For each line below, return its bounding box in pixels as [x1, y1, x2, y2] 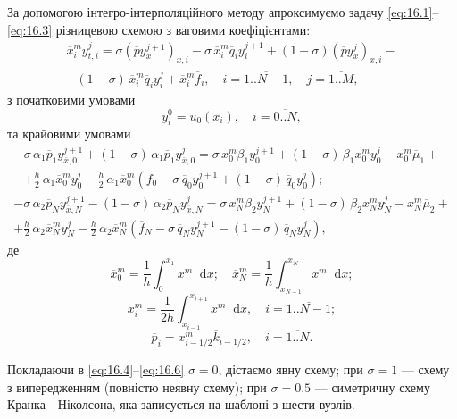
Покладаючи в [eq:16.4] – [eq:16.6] [7, 360, 185, 379]
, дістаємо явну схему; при [218, 360, 363, 379]
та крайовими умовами [7, 124, 131, 143]
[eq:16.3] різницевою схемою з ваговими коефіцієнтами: [7, 20, 311, 38]
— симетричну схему [314, 377, 430, 396]
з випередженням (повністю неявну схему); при [7, 377, 267, 396]
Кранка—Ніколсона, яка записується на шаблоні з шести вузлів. [7, 395, 355, 414]
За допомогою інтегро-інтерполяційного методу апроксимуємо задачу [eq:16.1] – [7, 3, 439, 21]
